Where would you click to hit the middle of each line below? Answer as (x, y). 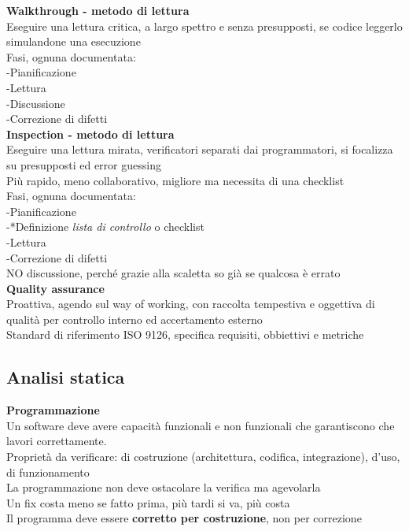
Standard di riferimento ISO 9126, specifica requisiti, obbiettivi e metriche (185, 334)
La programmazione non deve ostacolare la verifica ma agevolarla (164, 487)
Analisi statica (66, 377)
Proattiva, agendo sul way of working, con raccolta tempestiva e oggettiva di (191, 304)
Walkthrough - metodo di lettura (98, 10)
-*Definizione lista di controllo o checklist (105, 227)
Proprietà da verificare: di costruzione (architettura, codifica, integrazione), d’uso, (203, 457)
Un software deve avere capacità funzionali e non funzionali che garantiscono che (201, 425)
